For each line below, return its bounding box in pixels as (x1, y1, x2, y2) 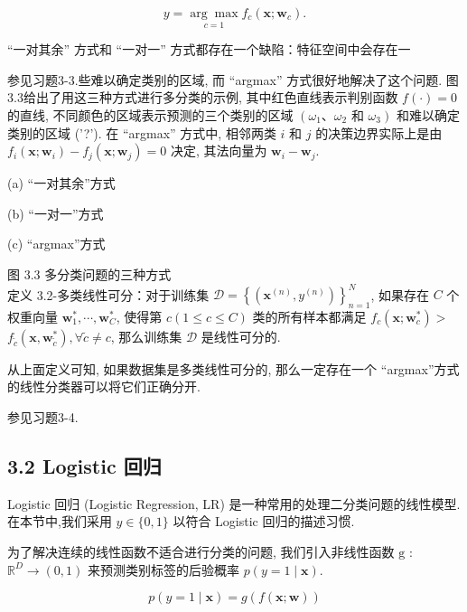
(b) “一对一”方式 (7, 203, 104, 222)
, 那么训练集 (110, 326, 182, 345)
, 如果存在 (370, 285, 429, 304)
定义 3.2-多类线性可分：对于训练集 (7, 285, 210, 304)
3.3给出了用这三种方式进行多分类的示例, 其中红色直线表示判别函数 (7, 88, 398, 107)
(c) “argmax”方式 (7, 234, 106, 253)
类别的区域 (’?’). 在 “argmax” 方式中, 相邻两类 (7, 123, 276, 142)
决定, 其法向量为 (170, 141, 267, 160)
